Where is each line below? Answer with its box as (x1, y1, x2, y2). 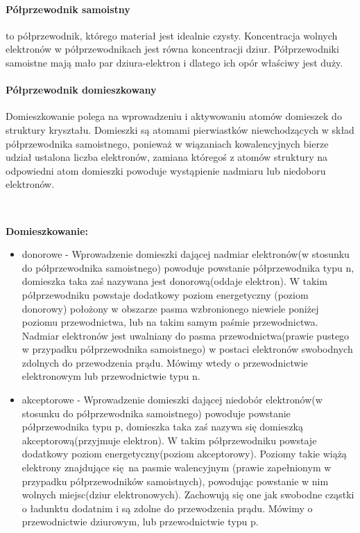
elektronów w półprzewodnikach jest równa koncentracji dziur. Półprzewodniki (6, 42, 339, 56)
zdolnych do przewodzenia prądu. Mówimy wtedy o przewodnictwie (22, 355, 308, 369)
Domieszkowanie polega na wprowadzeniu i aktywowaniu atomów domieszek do (6, 109, 342, 123)
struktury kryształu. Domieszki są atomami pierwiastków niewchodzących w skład (6, 122, 354, 137)
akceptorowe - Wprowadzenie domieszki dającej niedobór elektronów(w (22, 392, 323, 407)
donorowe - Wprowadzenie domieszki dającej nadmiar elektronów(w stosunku (22, 247, 350, 261)
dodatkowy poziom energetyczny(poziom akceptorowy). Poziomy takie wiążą (22, 446, 347, 461)
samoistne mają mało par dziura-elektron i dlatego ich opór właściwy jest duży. (6, 55, 343, 69)
